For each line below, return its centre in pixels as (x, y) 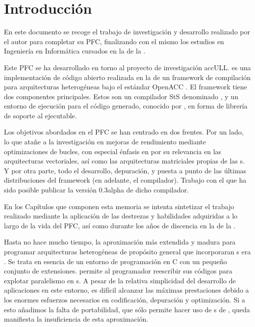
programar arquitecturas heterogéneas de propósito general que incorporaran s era (127, 251)
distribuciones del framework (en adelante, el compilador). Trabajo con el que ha (125, 180)
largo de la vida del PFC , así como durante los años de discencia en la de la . (120, 225)
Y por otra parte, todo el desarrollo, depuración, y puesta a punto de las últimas (125, 170)
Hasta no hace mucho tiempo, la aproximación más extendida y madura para (120, 242)
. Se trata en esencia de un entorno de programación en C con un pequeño (115, 261)
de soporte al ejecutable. (40, 115)
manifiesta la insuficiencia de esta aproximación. (76, 319)
